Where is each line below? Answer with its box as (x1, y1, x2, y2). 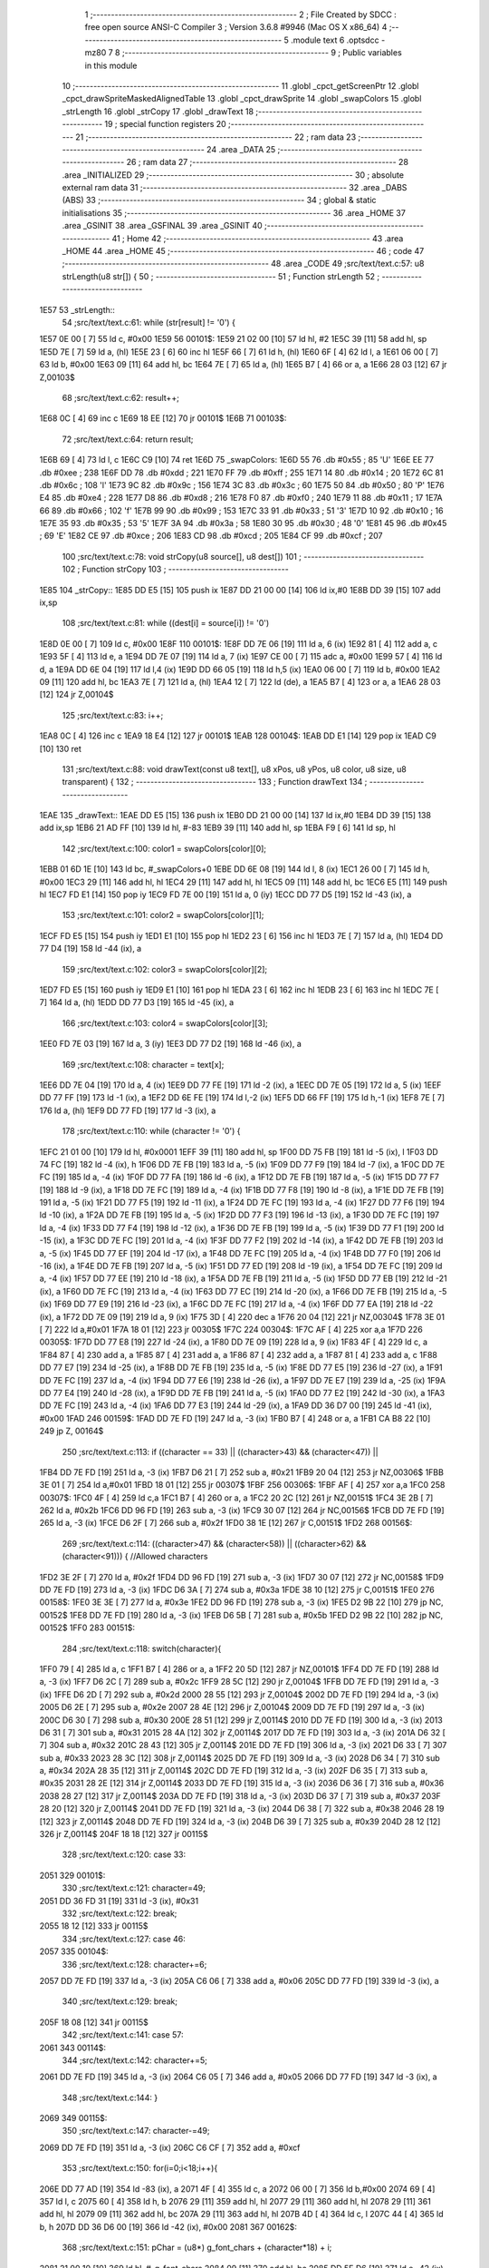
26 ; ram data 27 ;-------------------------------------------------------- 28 (126, 157, 409, 168)
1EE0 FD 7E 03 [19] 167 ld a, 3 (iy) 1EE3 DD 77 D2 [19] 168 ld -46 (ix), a (39, 1039, 302, 1050)
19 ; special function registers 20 (104, 119, 226, 130)
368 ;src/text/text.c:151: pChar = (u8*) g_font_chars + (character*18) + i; (62, 2242, 332, 2253)
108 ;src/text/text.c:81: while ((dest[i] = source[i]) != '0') (62, 618, 270, 629)
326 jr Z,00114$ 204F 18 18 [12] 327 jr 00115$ (39, 1829, 208, 1840)
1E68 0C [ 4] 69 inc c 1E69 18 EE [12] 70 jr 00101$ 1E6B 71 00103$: (39, 413, 287, 424)
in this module (84, 60, 138, 71)
